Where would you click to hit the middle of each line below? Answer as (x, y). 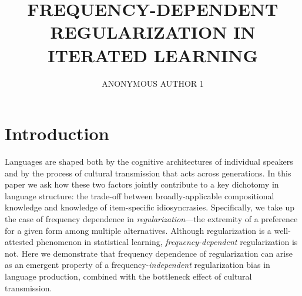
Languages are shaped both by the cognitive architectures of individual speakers (149, 161)
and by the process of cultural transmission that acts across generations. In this (148, 173)
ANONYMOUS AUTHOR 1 (153, 83)
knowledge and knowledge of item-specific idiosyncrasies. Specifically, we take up (150, 207)
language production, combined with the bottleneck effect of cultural (128, 276)
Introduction (57, 133)
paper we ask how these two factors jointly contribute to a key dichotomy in (142, 184)
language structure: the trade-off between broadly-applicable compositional (140, 195)
